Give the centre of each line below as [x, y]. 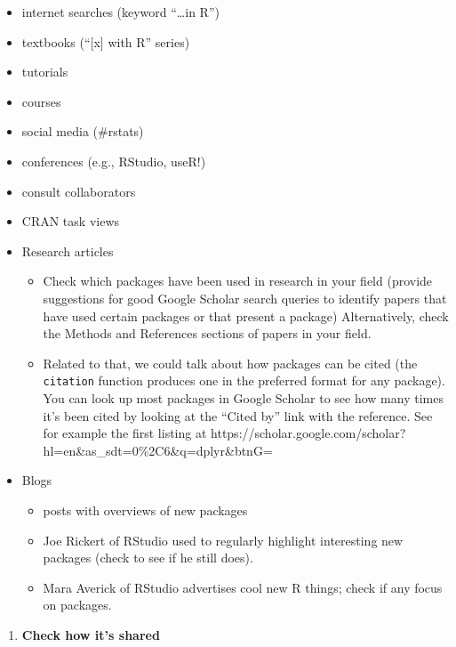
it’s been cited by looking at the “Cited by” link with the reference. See [238, 415]
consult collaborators [79, 191]
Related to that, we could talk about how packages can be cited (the [230, 363]
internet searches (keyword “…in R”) [120, 12]
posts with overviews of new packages [145, 510]
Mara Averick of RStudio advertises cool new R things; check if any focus [243, 587]
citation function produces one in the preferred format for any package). [244, 380]
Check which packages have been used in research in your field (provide [238, 281]
